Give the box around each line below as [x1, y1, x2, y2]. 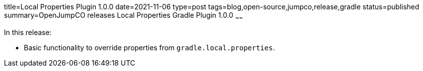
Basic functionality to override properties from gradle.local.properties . [24, 43, 275, 52]
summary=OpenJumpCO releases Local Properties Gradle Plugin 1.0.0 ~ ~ [4, 11, 243, 21]
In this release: [4, 28, 52, 36]
